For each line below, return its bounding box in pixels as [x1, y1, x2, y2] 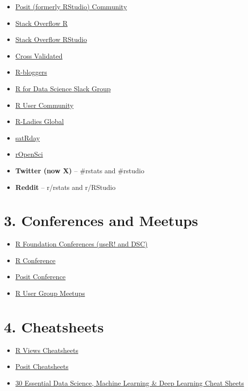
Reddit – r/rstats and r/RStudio [15, 182, 116, 192]
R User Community [15, 100, 74, 110]
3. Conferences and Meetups [4, 210, 198, 230]
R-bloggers [15, 67, 47, 77]
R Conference [15, 255, 56, 265]
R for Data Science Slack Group [15, 83, 111, 93]
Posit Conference [15, 271, 66, 282]
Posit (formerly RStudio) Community [15, 1, 127, 11]
